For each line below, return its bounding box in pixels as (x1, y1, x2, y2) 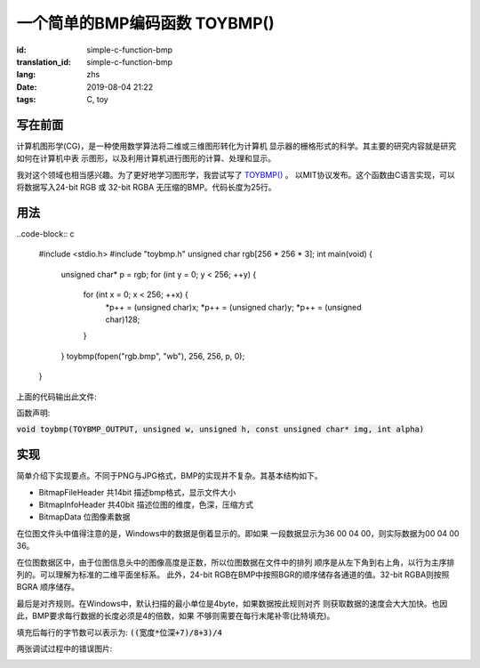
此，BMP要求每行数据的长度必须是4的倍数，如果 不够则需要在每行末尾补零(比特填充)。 (16, 610, 335, 622)
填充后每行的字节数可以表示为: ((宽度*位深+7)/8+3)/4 (16, 627, 222, 638)
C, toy (86, 94, 108, 105)
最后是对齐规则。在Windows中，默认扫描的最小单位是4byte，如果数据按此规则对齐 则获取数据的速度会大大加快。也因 (16, 598, 448, 608)
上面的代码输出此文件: (16, 391, 98, 402)
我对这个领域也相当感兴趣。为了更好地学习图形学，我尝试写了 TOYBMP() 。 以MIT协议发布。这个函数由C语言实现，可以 (16, 169, 455, 180)
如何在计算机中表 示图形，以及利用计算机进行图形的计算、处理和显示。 (16, 153, 276, 164)
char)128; (105, 314, 140, 325)
